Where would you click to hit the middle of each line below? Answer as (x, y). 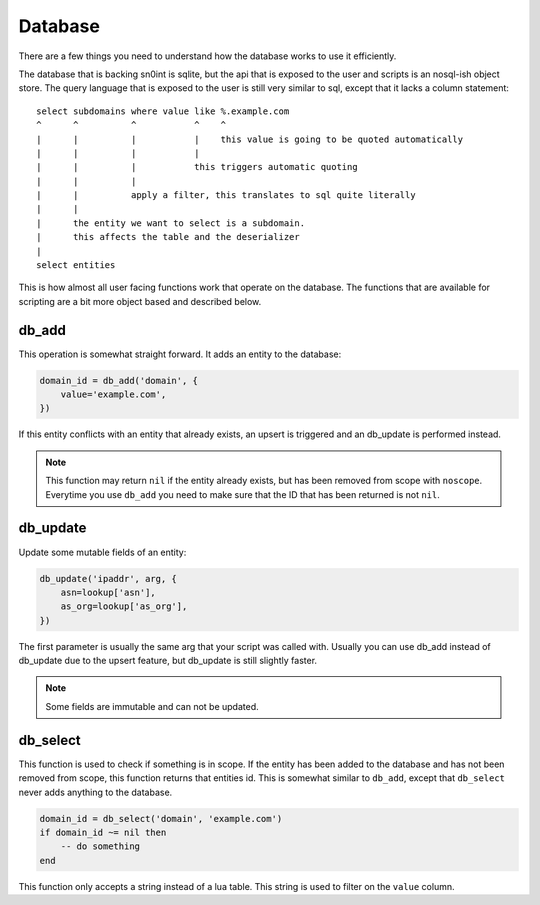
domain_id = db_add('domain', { (119, 380)
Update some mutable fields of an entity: (102, 552)
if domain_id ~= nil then (103, 832)
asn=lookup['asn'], (108, 592)
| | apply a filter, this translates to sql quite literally (226, 195)
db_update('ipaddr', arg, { (108, 578)
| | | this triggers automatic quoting (197, 167)
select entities (76, 265)
